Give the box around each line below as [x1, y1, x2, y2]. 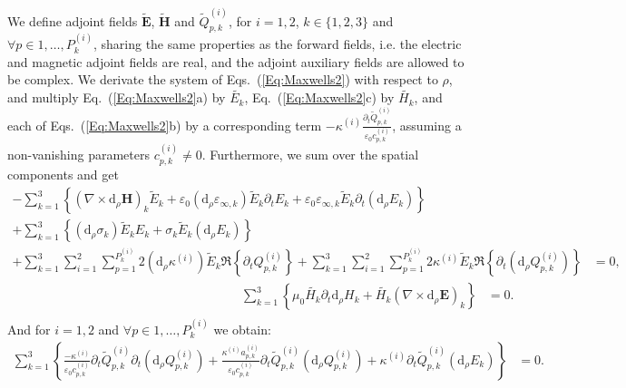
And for [7, 320, 51, 339]
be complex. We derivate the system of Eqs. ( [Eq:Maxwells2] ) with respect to [7, 70, 438, 89]
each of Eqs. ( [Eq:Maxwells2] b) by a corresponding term [7, 115, 322, 134]
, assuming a [392, 115, 462, 134]
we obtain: [213, 320, 271, 339]
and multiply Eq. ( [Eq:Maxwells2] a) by [7, 88, 226, 107]
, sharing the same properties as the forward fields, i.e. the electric [93, 34, 462, 53]
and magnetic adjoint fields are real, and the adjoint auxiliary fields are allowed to [7, 52, 465, 71]
